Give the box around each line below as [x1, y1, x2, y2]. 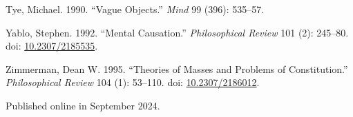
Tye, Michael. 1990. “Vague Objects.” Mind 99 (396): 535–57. [6, 2, 265, 16]
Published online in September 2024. [6, 98, 160, 112]
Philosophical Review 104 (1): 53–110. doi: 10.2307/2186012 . [6, 75, 260, 89]
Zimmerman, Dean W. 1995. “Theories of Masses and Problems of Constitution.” [6, 61, 348, 76]
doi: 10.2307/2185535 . [6, 39, 98, 53]
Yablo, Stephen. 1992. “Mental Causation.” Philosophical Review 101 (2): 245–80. [6, 25, 349, 39]
